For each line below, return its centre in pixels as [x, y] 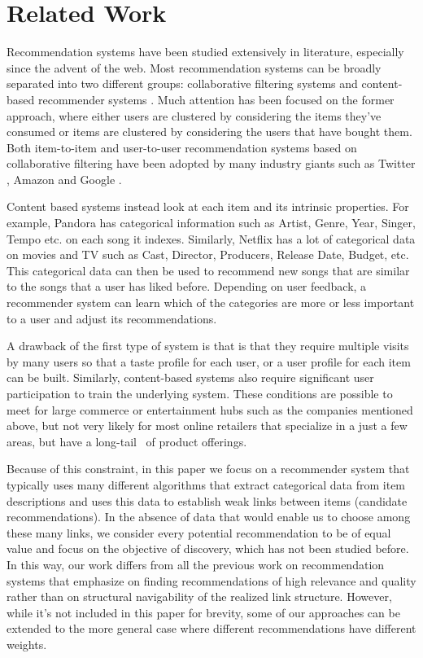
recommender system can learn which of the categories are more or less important [211, 303]
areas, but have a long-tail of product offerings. [127, 441]
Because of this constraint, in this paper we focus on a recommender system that [208, 469]
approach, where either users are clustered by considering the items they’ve [194, 115]
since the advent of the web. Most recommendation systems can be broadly [194, 67]
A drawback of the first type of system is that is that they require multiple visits [208, 346]
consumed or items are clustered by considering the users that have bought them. [209, 132]
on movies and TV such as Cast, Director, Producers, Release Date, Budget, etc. [208, 254]
